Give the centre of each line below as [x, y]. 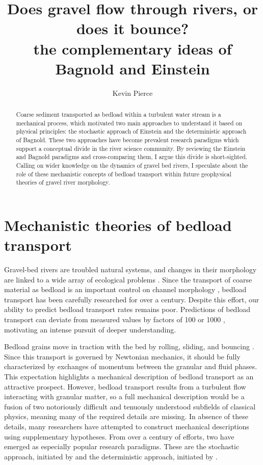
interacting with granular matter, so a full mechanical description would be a [124, 396]
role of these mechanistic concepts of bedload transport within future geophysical [124, 174]
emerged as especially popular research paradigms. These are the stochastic [122, 446]
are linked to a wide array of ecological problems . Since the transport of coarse [128, 279]
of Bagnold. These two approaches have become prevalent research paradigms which [127, 140]
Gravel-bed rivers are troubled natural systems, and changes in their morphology [130, 269]
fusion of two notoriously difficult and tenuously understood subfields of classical [130, 406]
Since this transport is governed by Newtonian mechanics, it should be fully [122, 356]
